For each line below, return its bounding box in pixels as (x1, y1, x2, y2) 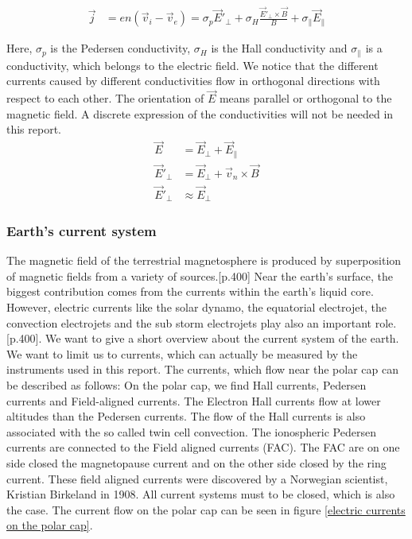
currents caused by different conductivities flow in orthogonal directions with (6, 72, 380, 89)
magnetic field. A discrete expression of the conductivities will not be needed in (6, 105, 394, 122)
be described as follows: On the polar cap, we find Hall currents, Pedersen (6, 377, 367, 394)
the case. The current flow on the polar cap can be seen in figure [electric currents (6, 501, 406, 518)
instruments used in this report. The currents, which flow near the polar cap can (6, 361, 398, 378)
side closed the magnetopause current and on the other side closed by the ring (6, 455, 387, 471)
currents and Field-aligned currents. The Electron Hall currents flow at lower (6, 392, 381, 409)
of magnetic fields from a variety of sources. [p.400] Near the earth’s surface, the (6, 267, 393, 284)
